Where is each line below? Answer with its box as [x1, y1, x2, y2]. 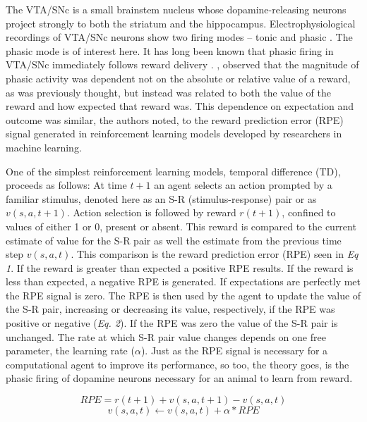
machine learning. [6, 139, 82, 154]
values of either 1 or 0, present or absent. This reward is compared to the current [6, 218, 356, 233]
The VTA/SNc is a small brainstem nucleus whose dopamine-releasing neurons [6, 2, 347, 16]
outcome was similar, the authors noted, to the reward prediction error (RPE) [6, 112, 344, 127]
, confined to [282, 205, 336, 220]
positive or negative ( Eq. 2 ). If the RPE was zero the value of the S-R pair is [6, 316, 338, 330]
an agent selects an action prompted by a [154, 178, 332, 192]
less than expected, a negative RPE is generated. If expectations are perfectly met [6, 274, 361, 289]
